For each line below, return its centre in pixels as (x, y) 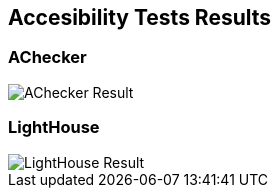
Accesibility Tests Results (140, 17)
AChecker (47, 57)
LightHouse (54, 127)
